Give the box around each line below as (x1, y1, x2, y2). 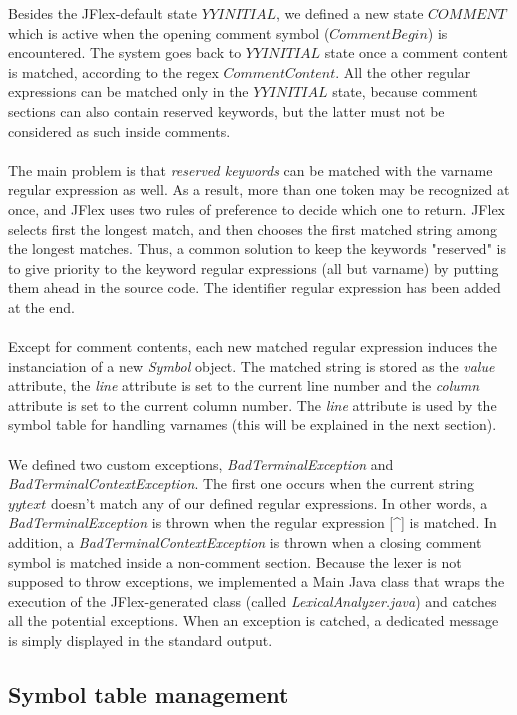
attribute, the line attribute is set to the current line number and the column (8, 375, 480, 396)
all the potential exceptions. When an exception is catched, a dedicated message (8, 610, 499, 631)
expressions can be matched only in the (8, 81, 249, 102)
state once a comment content (324, 42, 508, 63)
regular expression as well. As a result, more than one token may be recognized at (8, 179, 510, 200)
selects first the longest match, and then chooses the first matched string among (8, 218, 498, 239)
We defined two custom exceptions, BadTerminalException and (8, 453, 394, 474)
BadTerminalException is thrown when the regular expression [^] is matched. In (8, 512, 497, 533)
